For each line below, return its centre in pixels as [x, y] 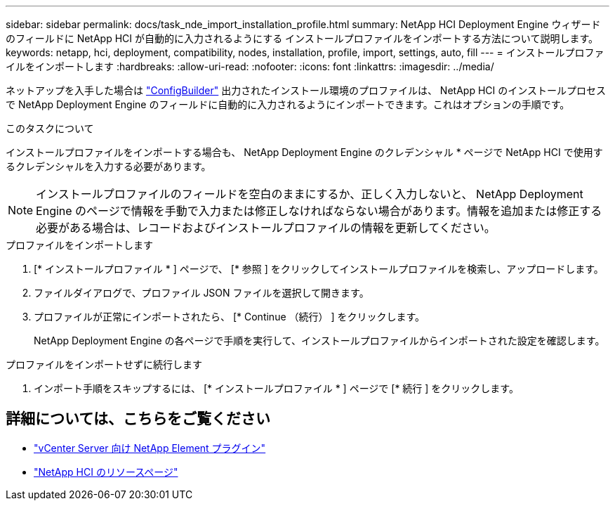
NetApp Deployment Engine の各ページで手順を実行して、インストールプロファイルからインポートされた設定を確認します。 [319, 340]
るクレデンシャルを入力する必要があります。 [108, 166]
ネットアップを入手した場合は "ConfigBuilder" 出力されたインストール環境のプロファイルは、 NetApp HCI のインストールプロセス [306, 90]
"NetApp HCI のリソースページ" [106, 472]
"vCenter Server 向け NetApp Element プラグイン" [150, 448]
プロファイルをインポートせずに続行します [104, 364]
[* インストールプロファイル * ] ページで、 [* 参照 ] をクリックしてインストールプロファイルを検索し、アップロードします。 [319, 269]
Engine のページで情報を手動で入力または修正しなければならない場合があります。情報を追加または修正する [319, 211]
